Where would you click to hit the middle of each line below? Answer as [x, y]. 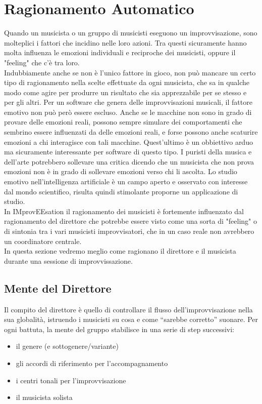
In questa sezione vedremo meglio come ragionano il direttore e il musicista [120, 251]
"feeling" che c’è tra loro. [42, 62]
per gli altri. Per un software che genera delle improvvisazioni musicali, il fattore [128, 102]
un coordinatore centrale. [43, 241]
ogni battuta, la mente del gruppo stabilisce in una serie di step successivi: [119, 329]
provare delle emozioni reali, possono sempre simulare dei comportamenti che [123, 122]
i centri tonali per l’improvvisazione [71, 380]
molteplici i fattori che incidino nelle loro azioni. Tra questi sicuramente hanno [125, 42]
